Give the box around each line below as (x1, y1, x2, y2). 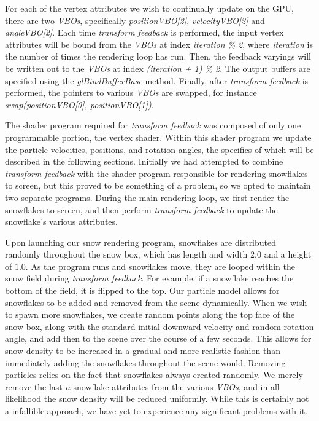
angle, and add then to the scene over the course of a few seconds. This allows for (5, 332, 312, 345)
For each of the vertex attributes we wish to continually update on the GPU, (5, 2, 294, 14)
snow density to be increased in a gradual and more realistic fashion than (5, 344, 280, 357)
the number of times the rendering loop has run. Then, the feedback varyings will (5, 50, 311, 63)
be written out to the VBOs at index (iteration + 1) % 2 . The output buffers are (5, 61, 310, 74)
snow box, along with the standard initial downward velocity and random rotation (5, 320, 314, 332)
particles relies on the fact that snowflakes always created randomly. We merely (5, 368, 303, 381)
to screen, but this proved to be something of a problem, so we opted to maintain (5, 179, 311, 192)
